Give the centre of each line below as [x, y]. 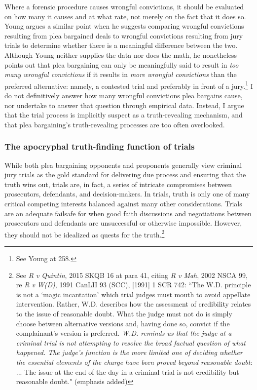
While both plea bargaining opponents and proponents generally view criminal [123, 165]
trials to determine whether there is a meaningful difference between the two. [121, 45]
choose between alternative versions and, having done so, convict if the [123, 323]
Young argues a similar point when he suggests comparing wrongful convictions [124, 26]
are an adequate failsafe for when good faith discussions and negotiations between [128, 213]
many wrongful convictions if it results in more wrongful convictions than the [121, 74]
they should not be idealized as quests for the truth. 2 [85, 234]
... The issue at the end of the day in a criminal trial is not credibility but [128, 371]
